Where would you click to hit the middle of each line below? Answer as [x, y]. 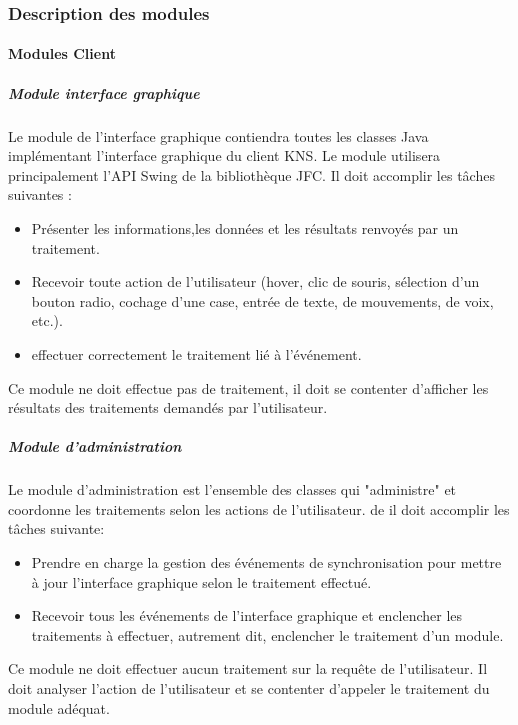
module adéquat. [59, 707]
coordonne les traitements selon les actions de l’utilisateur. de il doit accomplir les [259, 508]
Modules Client [62, 53]
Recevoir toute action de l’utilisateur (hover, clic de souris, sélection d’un [255, 281]
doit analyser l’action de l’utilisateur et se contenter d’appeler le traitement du [249, 688]
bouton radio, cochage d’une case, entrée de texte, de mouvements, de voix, [262, 300]
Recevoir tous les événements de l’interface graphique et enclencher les [247, 615]
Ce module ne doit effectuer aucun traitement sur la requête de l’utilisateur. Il [248, 668]
